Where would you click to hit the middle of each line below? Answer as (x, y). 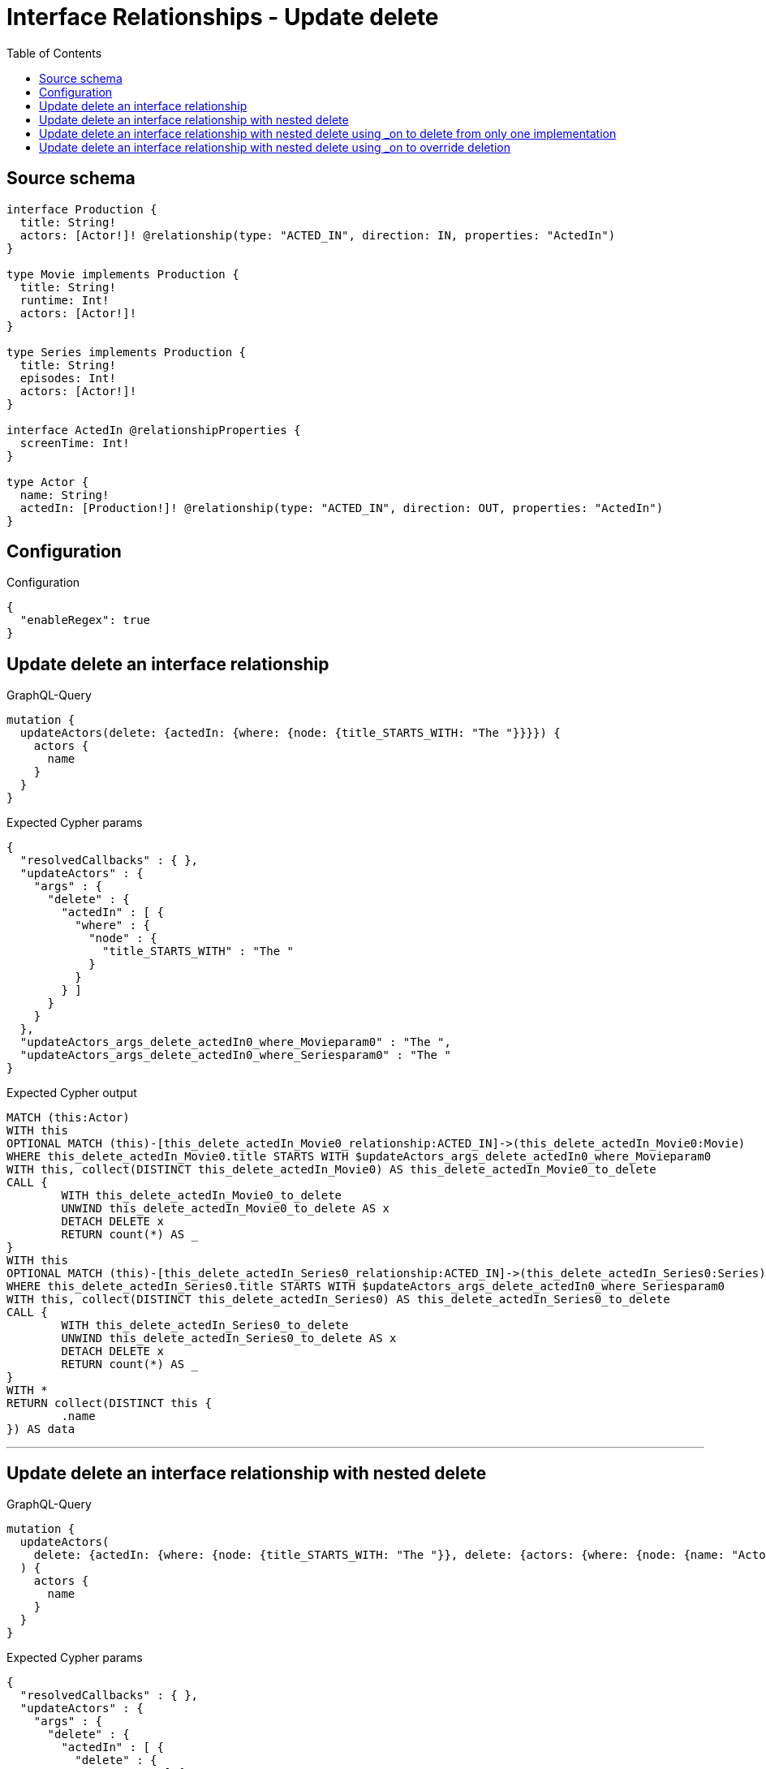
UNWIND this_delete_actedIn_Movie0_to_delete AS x (226, 1209)
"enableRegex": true (85, 620)
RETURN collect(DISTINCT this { (109, 1403)
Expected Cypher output (72, 1093)
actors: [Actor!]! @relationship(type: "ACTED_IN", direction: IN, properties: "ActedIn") (318, 235)
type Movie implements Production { (123, 274)
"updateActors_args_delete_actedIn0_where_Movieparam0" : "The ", (235, 1042)
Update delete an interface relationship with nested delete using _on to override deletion (275, 147)
